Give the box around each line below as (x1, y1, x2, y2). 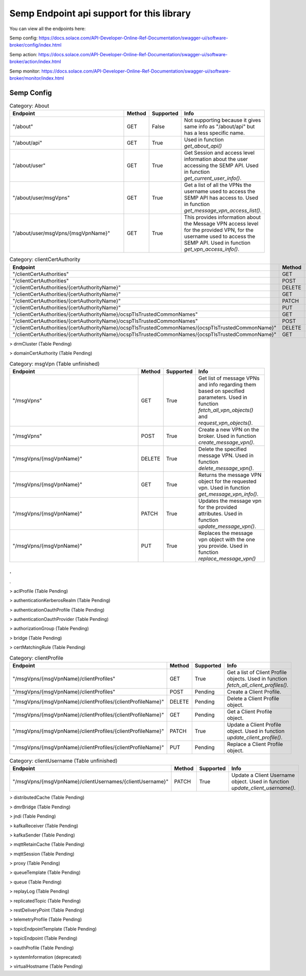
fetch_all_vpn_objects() (198, 406, 253, 413)
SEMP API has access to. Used (184, 194, 259, 201)
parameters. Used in (198, 393, 247, 401)
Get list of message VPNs (198, 375, 260, 382)
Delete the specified (198, 445, 247, 452)
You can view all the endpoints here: (9, 26, 86, 32)
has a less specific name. (184, 129, 245, 136)
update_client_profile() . (227, 734, 283, 741)
